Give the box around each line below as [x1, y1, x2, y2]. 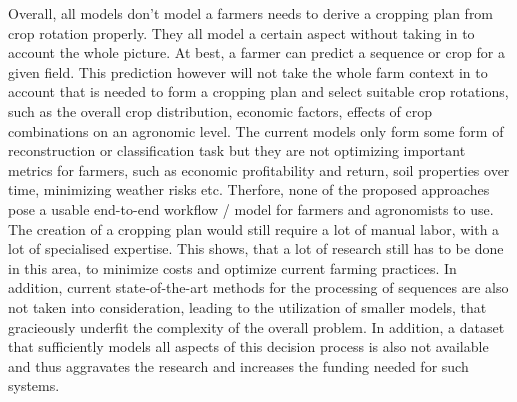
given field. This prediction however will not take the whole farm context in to [8, 61, 488, 82]
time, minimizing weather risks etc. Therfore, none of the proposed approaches [8, 179, 490, 200]
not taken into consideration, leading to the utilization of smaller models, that [8, 296, 487, 317]
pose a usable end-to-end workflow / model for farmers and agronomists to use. [8, 198, 494, 219]
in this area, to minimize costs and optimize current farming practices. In [8, 257, 457, 278]
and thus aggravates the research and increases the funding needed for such [8, 355, 469, 376]
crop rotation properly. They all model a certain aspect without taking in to [8, 22, 475, 43]
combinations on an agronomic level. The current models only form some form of [8, 120, 504, 141]
